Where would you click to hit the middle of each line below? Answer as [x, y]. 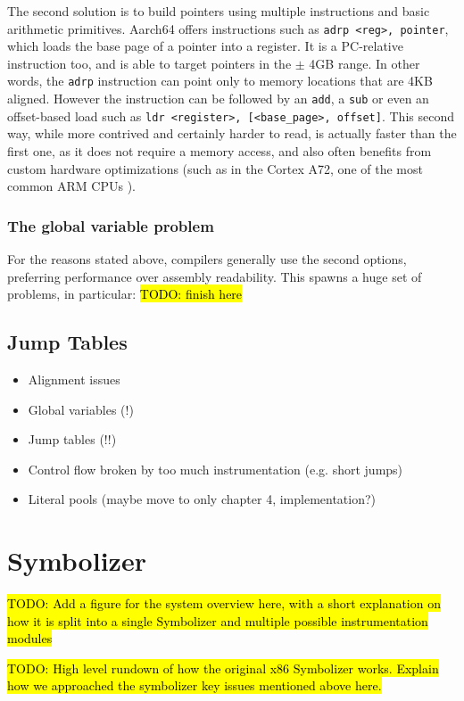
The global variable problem [111, 225]
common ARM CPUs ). [71, 186]
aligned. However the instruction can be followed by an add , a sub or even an [218, 99]
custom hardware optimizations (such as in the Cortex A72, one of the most [215, 168]
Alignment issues [74, 379]
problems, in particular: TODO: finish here [125, 294]
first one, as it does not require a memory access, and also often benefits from [220, 151]
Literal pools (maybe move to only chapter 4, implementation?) [202, 499]
